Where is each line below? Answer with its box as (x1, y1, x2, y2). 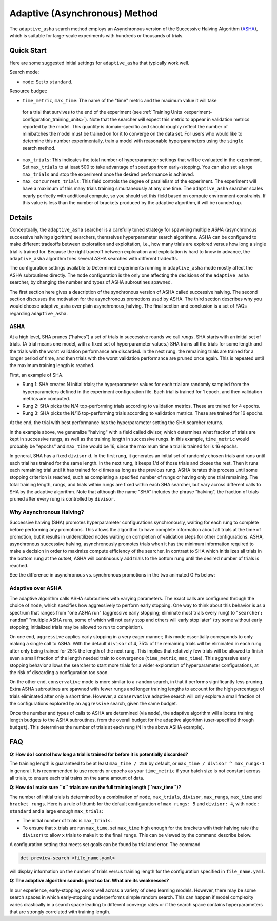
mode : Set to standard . (22, 79, 73, 85)
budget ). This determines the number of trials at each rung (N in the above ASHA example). (9, 724, 204, 730)
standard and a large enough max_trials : (9, 808, 104, 814)
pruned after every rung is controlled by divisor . (9, 496, 115, 502)
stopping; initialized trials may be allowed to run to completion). (9, 624, 144, 630)
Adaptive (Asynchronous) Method (9, 8, 159, 19)
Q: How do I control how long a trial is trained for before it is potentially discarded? (9, 751, 188, 757)
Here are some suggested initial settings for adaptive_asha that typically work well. (9, 60, 190, 66)
